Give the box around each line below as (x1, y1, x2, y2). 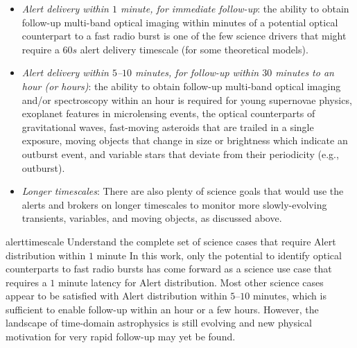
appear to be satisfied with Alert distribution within (6, 288, 227, 303)
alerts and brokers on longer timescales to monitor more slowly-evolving (21, 197, 327, 211)
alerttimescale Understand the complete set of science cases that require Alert (6, 234, 336, 248)
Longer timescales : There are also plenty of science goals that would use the (21, 184, 344, 198)
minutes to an (275, 65, 334, 80)
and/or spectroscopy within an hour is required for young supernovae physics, (21, 92, 352, 107)
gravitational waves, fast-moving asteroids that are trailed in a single (21, 119, 314, 134)
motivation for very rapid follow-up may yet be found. (6, 329, 236, 344)
